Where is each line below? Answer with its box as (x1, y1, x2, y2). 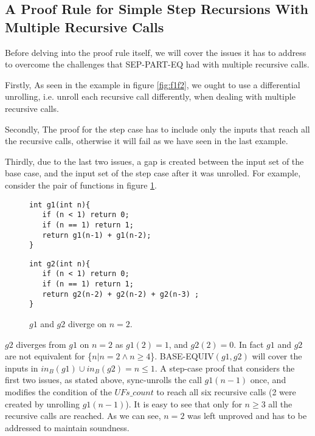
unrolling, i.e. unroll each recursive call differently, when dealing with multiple (5, 90, 296, 103)
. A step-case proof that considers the (154, 361, 295, 374)
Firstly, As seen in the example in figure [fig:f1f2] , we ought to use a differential (5, 78, 300, 91)
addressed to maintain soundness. (5, 421, 130, 434)
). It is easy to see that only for (125, 397, 242, 410)
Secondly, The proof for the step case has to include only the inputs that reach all (5, 122, 310, 135)
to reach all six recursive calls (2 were (156, 386, 296, 398)
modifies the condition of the (5, 386, 112, 398)
